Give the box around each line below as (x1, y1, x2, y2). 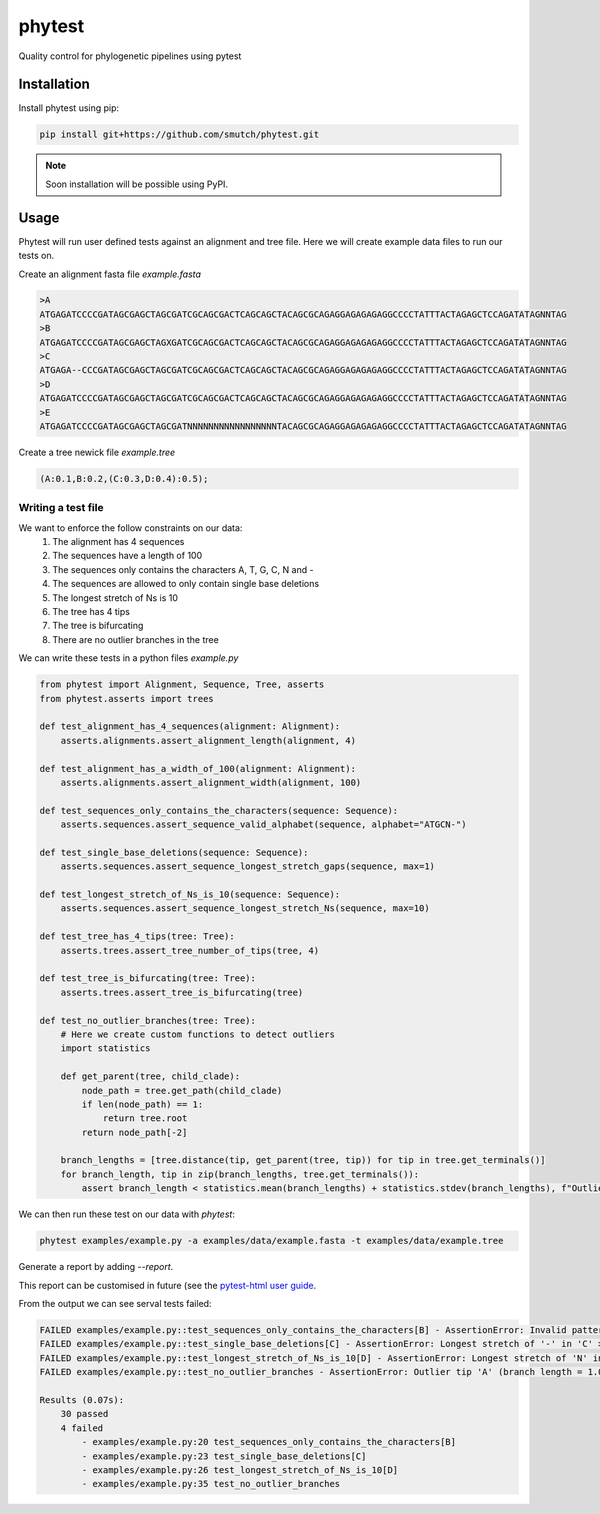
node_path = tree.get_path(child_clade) (81, 1085, 283, 1096)
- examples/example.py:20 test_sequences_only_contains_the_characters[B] (81, 1436, 457, 1448)
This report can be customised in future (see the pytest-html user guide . (18, 1279, 317, 1291)
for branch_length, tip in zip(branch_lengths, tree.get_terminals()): (60, 1168, 420, 1180)
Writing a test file (18, 501, 104, 515)
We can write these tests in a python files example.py (18, 652, 239, 664)
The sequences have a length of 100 (52, 550, 203, 562)
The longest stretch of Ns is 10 (52, 591, 179, 604)
